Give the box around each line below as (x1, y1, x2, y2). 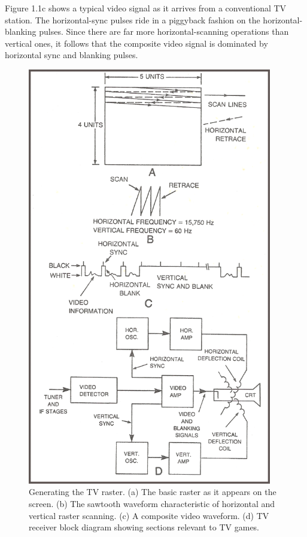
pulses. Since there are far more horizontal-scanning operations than (39, 25, 289, 38)
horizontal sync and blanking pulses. (5, 49, 138, 61)
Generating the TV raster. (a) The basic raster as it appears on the (29, 485, 276, 498)
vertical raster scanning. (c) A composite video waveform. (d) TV (29, 509, 269, 521)
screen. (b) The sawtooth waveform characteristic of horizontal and (29, 497, 275, 510)
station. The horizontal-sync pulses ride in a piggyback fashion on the (5, 13, 260, 26)
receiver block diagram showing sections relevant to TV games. (29, 521, 260, 533)
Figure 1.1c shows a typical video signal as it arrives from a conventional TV (5, 2, 287, 14)
